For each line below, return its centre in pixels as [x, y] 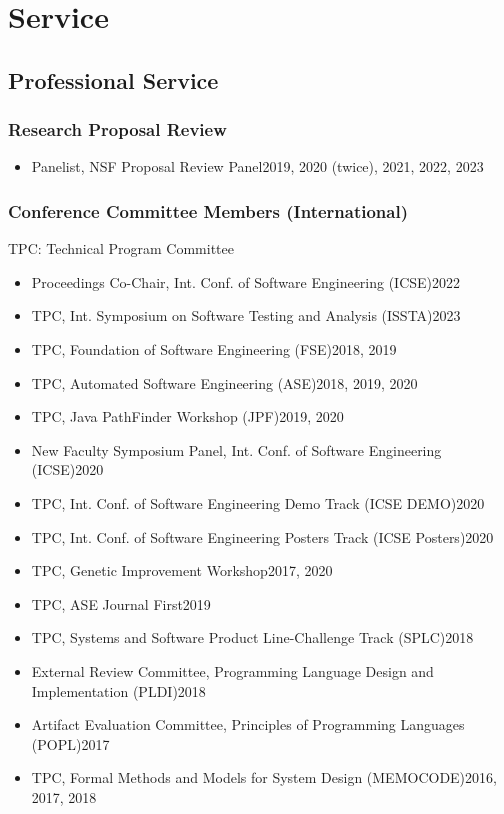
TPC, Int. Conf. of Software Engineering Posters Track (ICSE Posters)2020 [262, 536]
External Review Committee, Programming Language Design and [232, 670]
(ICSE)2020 [67, 469]
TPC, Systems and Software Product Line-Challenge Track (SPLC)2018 [252, 637]
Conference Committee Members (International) [208, 210]
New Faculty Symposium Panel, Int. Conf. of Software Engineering [236, 449]
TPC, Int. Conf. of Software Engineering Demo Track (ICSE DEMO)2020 [258, 502]
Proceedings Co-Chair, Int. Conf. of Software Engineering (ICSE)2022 [246, 281]
